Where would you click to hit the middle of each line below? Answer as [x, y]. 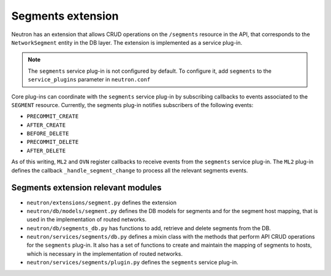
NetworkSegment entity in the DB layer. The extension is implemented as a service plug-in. [127, 42]
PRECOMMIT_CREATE [53, 117]
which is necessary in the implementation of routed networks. [105, 253]
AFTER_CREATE [46, 125]
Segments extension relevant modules [86, 188]
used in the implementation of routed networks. [87, 220]
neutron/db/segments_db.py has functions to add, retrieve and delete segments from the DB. [149, 228]
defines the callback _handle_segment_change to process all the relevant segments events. [130, 170]
